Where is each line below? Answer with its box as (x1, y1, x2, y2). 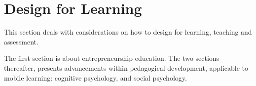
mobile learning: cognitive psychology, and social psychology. (4, 72, 187, 83)
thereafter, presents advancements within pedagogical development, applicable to (4, 62, 249, 73)
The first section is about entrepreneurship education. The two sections (4, 53, 219, 63)
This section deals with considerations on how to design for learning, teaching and (4, 27, 252, 37)
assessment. (4, 36, 38, 46)
